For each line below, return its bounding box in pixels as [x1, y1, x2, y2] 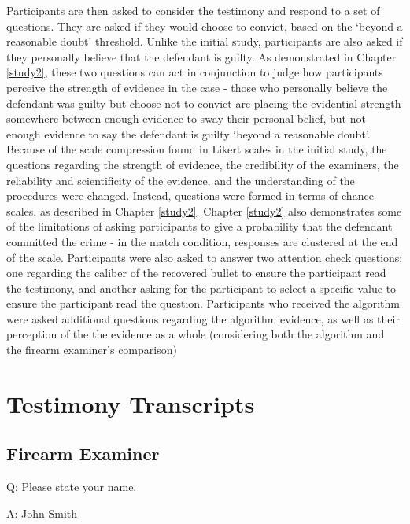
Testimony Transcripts [6, 387, 255, 419]
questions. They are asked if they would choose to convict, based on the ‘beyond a [6, 17, 403, 34]
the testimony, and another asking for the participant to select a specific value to [6, 279, 397, 296]
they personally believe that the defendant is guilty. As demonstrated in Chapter [6, 48, 397, 65]
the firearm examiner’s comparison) [6, 341, 177, 358]
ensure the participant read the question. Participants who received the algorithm [6, 295, 401, 312]
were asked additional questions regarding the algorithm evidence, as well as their [6, 310, 400, 327]
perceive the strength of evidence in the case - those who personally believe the [6, 79, 388, 95]
